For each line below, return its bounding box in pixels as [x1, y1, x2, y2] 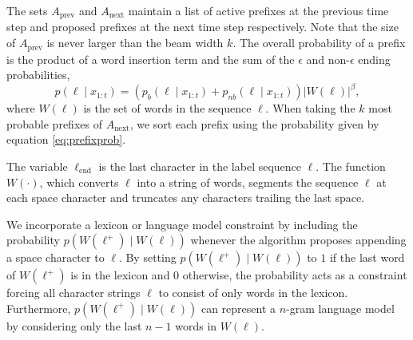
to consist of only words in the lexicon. [158, 284, 348, 301]
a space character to [6, 249, 105, 266]
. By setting [118, 249, 177, 266]
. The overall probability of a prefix [232, 34, 406, 51]
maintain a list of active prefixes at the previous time [128, 2, 389, 18]
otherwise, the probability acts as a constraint [182, 267, 407, 283]
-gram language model [286, 299, 395, 316]
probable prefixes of [6, 115, 102, 132]
